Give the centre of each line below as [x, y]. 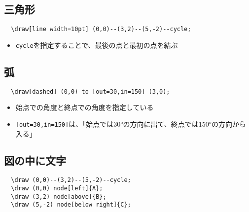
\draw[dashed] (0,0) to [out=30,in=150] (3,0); [90, 91]
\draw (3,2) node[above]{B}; [59, 196]
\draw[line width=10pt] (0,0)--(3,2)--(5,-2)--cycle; [101, 29]
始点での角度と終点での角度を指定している [85, 107]
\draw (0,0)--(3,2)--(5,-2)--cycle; [71, 180]
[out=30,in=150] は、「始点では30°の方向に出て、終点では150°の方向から [131, 124]
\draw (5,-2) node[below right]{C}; [71, 205]
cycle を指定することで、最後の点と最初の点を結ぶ [97, 45]
